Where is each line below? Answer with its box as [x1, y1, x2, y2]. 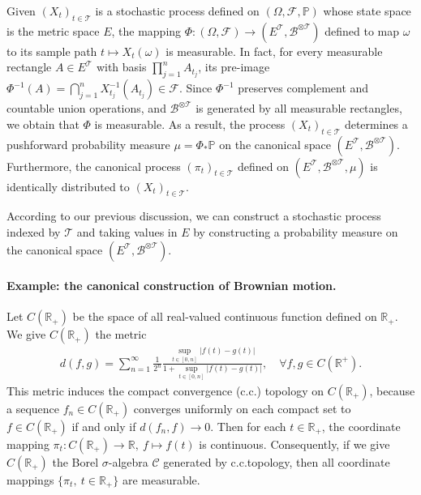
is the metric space [6, 22, 100, 39]
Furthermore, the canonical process [6, 157, 181, 174]
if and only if [71, 417, 136, 434]
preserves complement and [238, 79, 369, 96]
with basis [96, 58, 147, 75]
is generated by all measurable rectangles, [195, 100, 402, 117]
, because [369, 382, 415, 399]
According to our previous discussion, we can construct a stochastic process [6, 207, 381, 224]
